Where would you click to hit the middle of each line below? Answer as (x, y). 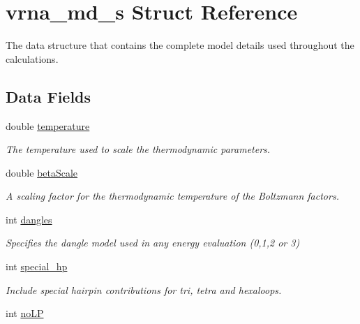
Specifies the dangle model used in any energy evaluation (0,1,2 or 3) (153, 243)
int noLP (25, 313)
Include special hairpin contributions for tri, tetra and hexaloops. (144, 289)
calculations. (32, 58)
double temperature (48, 125)
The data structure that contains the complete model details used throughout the (180, 45)
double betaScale (42, 172)
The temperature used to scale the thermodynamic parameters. (138, 149)
